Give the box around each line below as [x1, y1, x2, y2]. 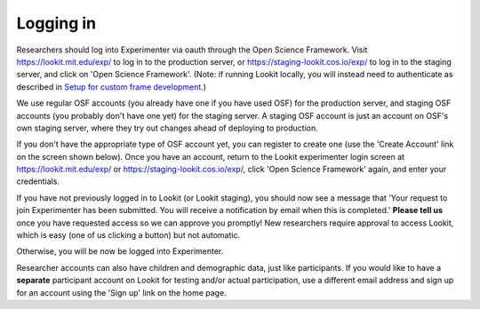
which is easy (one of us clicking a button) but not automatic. [16, 230, 240, 241]
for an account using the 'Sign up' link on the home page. [16, 287, 227, 297]
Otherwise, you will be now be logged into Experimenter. [16, 246, 224, 257]
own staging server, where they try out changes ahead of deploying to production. [16, 123, 319, 133]
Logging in [16, 13, 97, 33]
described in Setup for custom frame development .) [16, 81, 207, 92]
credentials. [16, 176, 60, 186]
